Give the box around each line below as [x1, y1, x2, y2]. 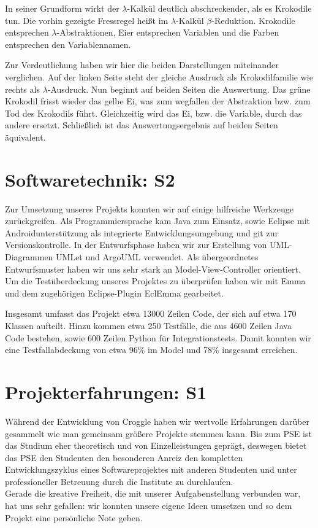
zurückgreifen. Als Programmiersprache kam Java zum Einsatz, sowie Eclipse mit [5, 214, 310, 227]
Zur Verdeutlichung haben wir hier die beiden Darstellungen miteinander [5, 58, 279, 71]
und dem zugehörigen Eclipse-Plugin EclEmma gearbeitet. [5, 286, 224, 299]
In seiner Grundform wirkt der [5, 2, 119, 14]
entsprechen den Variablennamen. [5, 37, 131, 50]
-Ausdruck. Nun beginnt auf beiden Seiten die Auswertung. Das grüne [47, 82, 311, 95]
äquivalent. [5, 130, 46, 143]
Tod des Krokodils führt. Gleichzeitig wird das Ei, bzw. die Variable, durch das [5, 106, 302, 119]
